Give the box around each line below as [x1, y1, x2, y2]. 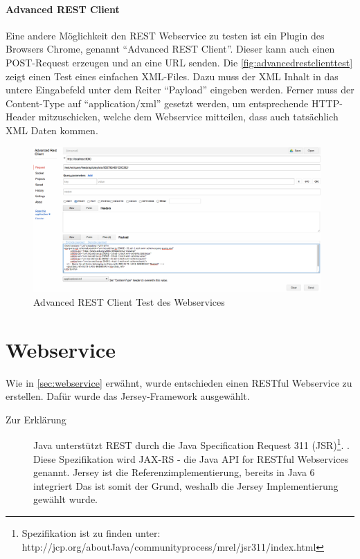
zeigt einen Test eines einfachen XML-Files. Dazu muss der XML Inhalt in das [6, 68, 339, 83]
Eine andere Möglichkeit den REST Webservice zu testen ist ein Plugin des [6, 28, 325, 42]
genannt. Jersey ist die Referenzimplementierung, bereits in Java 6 [33, 465, 315, 479]
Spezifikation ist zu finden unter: [21, 526, 161, 540]
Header [6, 109, 36, 124]
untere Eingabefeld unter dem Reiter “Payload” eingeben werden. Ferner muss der [6, 82, 354, 97]
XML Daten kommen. [6, 122, 98, 137]
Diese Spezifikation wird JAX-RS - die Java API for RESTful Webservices [33, 451, 349, 466]
